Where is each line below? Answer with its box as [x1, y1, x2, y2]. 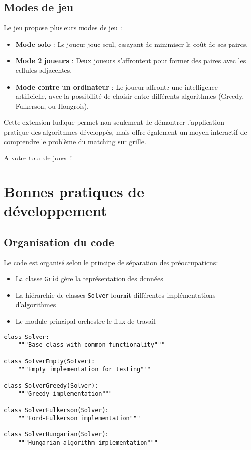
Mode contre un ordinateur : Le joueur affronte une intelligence [15, 81, 218, 91]
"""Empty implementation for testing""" [18, 366, 151, 373]
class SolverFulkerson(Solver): [4, 406, 109, 414]
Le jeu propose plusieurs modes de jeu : [4, 22, 122, 33]
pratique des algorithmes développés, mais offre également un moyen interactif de [4, 126, 247, 136]
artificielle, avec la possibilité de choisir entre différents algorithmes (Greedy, [15, 91, 244, 101]
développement [4, 201, 107, 221]
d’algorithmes [15, 299, 56, 310]
